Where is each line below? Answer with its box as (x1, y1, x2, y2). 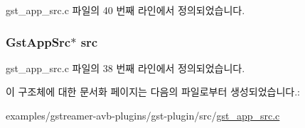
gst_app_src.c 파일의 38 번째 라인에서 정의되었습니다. (6, 60, 245, 75)
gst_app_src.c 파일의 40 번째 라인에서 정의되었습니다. (6, 3, 245, 17)
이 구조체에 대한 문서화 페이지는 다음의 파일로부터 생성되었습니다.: (6, 84, 300, 99)
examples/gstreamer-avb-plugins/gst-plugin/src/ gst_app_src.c (6, 108, 280, 122)
